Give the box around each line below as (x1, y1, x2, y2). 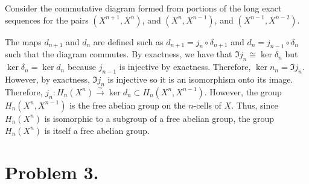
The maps (5, 35, 42, 48)
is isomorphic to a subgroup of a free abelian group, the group (44, 112, 275, 124)
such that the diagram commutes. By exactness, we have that (5, 48, 232, 60)
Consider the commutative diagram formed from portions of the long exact (5, 2, 282, 14)
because (67, 60, 97, 73)
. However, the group (204, 85, 282, 98)
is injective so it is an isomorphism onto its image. (107, 72, 293, 85)
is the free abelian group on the (69, 98, 186, 111)
